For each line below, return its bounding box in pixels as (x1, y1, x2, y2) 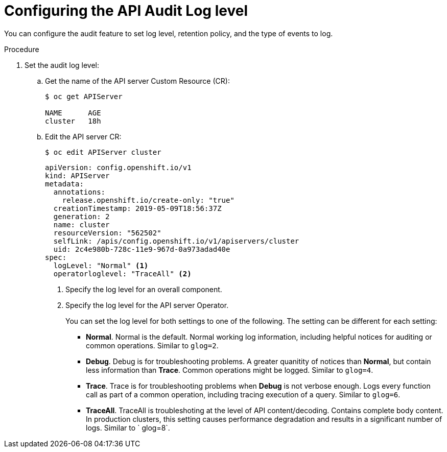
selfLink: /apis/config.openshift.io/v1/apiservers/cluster (53, 236, 299, 245)
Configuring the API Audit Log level (4, 2, 248, 19)
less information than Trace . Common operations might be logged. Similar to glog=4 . (86, 365, 373, 374)
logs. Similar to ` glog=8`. (86, 423, 170, 432)
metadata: (45, 179, 84, 188)
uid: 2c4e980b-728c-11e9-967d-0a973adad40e (53, 245, 230, 253)
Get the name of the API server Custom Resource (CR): (45, 76, 230, 85)
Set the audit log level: (25, 60, 100, 69)
